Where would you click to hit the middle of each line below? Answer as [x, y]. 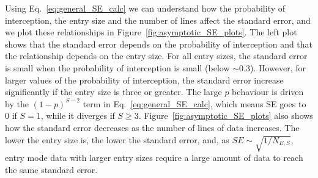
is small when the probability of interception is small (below [117, 67]
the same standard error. [51, 169]
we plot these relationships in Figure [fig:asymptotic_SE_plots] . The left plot [151, 32]
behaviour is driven [268, 92]
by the [17, 103]
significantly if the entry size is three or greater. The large [113, 92]
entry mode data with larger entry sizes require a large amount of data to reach [154, 158]
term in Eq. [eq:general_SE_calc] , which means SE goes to [194, 103]
